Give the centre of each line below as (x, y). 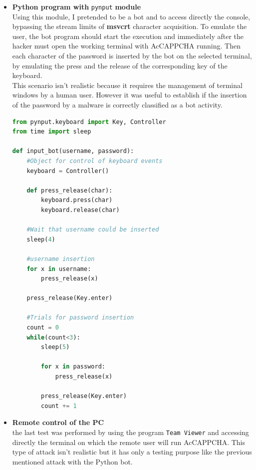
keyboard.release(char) (80, 210)
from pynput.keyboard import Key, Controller (89, 122)
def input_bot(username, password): (73, 151)
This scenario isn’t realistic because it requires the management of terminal (127, 85)
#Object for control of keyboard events (95, 161)
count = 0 (43, 328)
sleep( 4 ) (41, 239)
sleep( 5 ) (55, 347)
